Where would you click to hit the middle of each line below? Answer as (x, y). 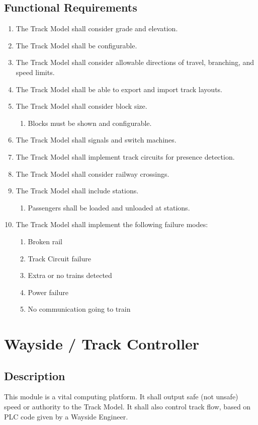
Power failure (48, 292)
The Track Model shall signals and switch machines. (96, 140)
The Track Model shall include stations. (77, 191)
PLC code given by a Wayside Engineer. (66, 416)
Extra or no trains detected (70, 275)
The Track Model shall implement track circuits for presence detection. (125, 156)
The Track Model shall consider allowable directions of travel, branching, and (135, 62)
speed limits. (35, 72)
